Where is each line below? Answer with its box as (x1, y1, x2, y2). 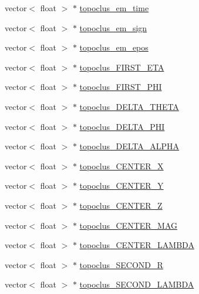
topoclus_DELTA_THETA (79, 100, 179, 112)
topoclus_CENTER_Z (79, 199, 163, 211)
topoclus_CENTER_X (79, 159, 164, 172)
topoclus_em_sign (79, 21, 147, 34)
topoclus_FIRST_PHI (79, 81, 162, 93)
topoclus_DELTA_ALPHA (79, 140, 180, 152)
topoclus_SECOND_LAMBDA (79, 278, 194, 290)
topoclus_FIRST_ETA (79, 61, 164, 73)
